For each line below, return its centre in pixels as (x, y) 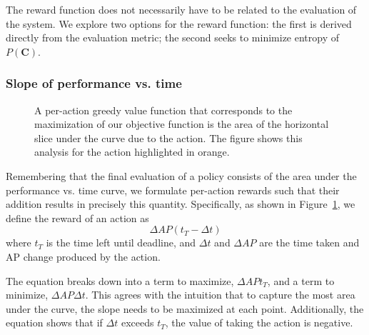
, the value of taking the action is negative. (259, 322)
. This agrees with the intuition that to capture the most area (220, 295)
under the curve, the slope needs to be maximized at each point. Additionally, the (185, 308)
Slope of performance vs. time (94, 83)
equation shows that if (54, 322)
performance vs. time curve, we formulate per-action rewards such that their (173, 190)
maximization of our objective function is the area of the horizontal (182, 124)
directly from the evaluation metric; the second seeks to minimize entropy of (173, 37)
